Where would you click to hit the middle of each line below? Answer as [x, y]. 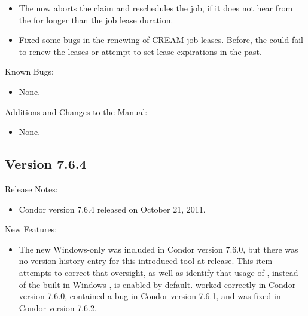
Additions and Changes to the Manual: [76, 111]
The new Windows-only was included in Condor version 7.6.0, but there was [158, 249]
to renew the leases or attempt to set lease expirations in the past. [140, 51]
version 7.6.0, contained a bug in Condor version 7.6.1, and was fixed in [150, 296]
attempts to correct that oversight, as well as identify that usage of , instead [158, 272]
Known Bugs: [29, 71]
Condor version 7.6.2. [58, 307]
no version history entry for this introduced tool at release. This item [146, 261]
